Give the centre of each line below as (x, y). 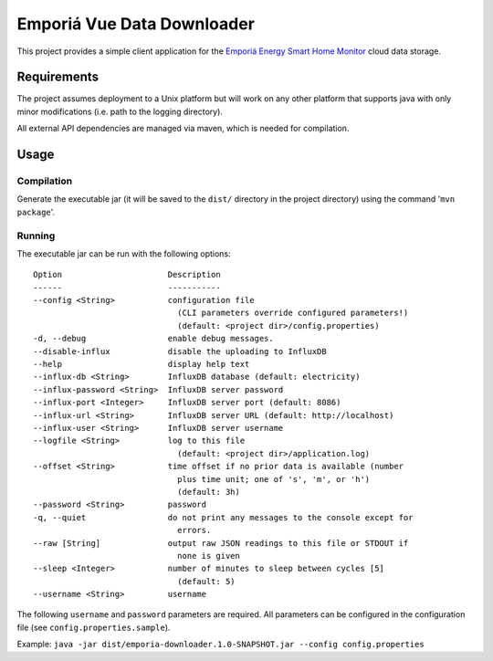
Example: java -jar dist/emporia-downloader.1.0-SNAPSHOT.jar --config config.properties (220, 645)
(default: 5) (206, 581)
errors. (194, 530)
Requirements (58, 77)
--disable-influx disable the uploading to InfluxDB (180, 351)
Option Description (127, 275)
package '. (36, 212)
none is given (209, 556)
